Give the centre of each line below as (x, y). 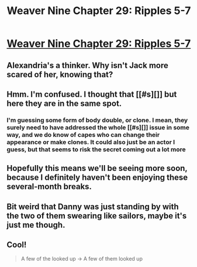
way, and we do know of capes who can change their (83, 135)
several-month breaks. (49, 186)
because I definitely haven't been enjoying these (97, 178)
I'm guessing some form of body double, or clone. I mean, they (97, 120)
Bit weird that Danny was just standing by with (93, 206)
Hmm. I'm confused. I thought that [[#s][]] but (92, 94)
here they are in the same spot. (64, 103)
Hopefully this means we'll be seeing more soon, (97, 168)
